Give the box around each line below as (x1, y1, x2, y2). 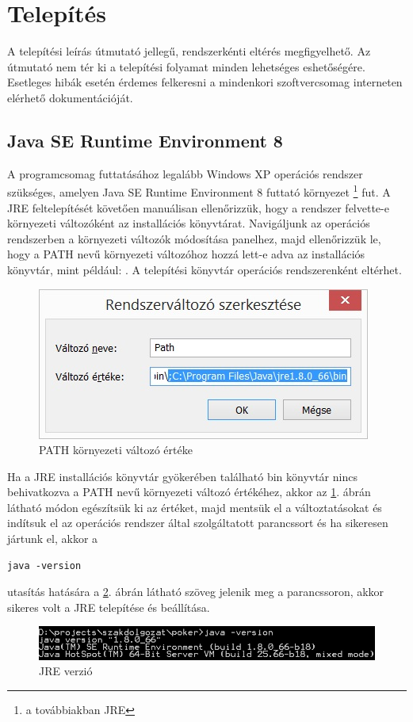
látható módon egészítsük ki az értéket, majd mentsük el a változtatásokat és (7, 499, 382, 515)
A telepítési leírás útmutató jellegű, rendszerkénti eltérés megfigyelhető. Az (7, 43, 371, 59)
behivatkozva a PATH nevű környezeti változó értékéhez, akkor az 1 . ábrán (7, 483, 371, 500)
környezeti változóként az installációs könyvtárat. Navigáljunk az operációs (7, 215, 370, 231)
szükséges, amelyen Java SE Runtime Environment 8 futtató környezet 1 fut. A (7, 181, 391, 200)
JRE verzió (39, 663, 93, 679)
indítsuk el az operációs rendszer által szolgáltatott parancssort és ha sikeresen (7, 514, 388, 531)
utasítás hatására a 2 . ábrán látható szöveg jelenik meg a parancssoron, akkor (7, 583, 384, 600)
